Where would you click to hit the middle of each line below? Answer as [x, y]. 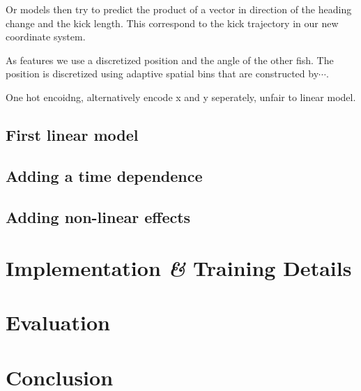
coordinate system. [46, 37]
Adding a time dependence [104, 175]
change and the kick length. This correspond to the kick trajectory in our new [172, 23]
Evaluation [58, 322]
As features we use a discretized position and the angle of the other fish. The [170, 60]
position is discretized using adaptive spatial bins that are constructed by [162, 74]
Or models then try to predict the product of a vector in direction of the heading [179, 9]
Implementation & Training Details [179, 268]
